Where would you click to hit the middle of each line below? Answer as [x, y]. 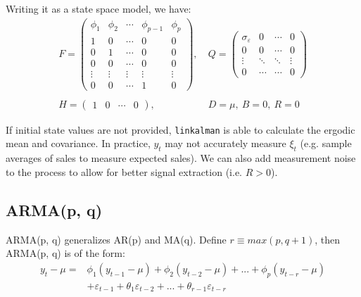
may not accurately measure [226, 143]
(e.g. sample [326, 143]
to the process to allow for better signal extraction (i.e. [124, 171]
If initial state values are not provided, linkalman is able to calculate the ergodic [180, 129]
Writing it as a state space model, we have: [99, 8]
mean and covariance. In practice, [78, 143]
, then [328, 239]
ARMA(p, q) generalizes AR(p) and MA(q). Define [116, 239]
